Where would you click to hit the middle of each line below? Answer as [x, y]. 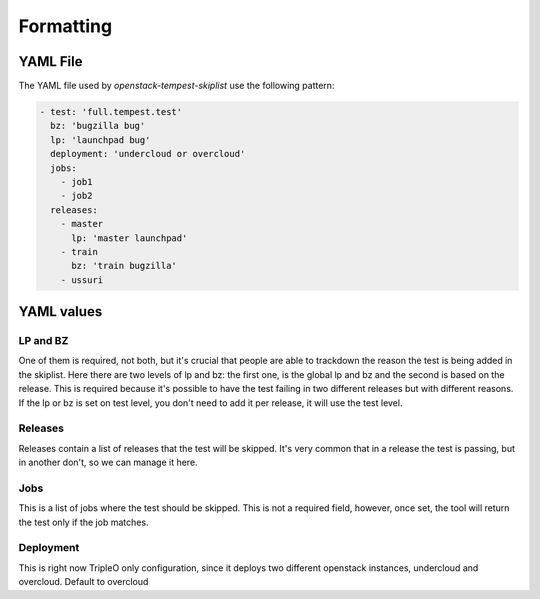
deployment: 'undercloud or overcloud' [148, 154]
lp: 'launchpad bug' [100, 139]
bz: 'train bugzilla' [124, 266]
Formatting [65, 26]
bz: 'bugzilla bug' [98, 126]
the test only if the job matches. [83, 522]
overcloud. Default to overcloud [83, 582]
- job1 [76, 181]
